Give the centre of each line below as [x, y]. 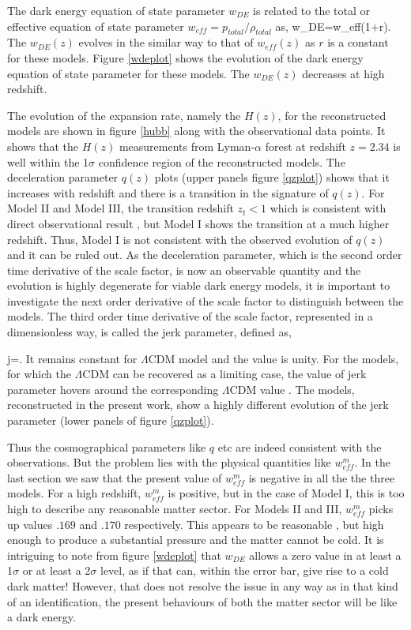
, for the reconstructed [332, 115]
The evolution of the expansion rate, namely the [124, 115]
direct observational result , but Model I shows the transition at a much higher [198, 223]
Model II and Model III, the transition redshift [121, 208]
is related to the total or [311, 10]
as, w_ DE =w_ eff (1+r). [333, 26]
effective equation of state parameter [96, 26]
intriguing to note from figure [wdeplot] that [114, 555]
